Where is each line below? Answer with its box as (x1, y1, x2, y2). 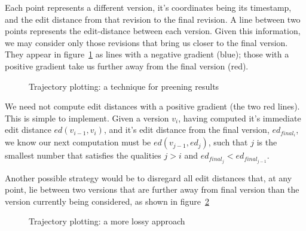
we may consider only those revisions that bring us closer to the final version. (5, 36, 288, 48)
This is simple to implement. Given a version (5, 111, 169, 124)
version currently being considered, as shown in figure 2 (5, 194, 209, 207)
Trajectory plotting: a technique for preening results (29, 80, 219, 92)
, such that (208, 136, 248, 148)
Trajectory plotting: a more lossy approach (29, 215, 185, 227)
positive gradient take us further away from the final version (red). (5, 59, 249, 72)
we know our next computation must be (5, 136, 151, 148)
